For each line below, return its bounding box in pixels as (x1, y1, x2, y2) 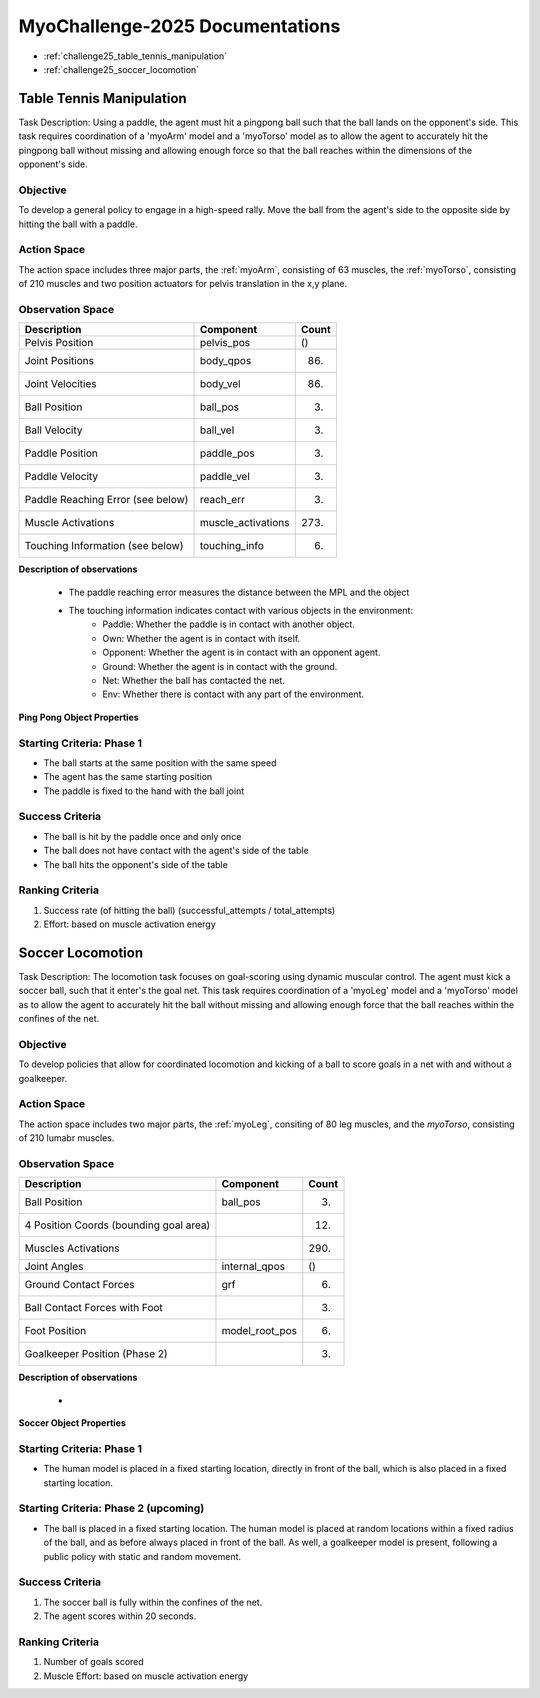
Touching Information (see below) (24, 539, 184, 553)
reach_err (199, 493, 245, 507)
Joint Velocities (24, 377, 97, 391)
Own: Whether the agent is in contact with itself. (102, 632, 301, 644)
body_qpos (199, 354, 252, 368)
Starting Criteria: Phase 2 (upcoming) (18, 1501, 205, 1515)
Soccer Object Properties (18, 1417, 127, 1429)
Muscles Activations (24, 1241, 120, 1255)
